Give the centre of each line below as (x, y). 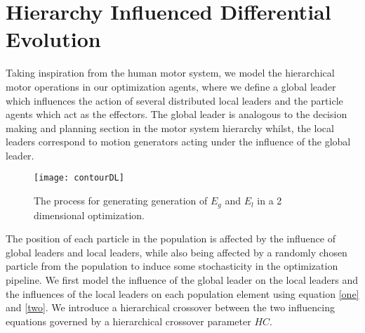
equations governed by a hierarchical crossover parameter (128, 321)
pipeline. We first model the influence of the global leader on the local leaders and (182, 279)
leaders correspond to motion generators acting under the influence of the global (178, 142)
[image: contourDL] (79, 178)
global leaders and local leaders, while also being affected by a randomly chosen (177, 252)
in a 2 (270, 201)
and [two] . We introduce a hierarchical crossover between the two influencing (170, 307)
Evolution (53, 39)
